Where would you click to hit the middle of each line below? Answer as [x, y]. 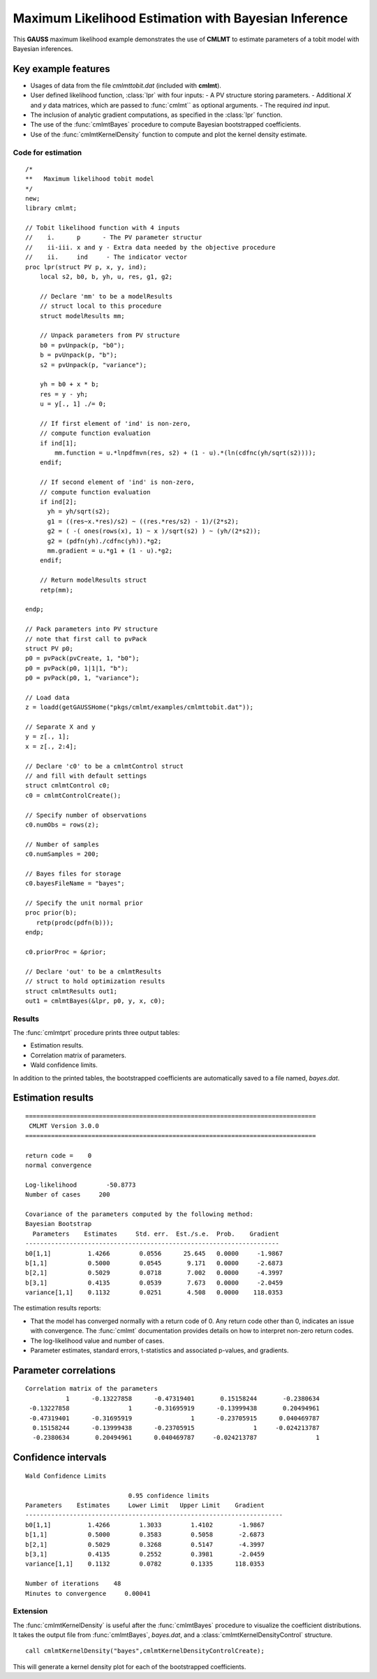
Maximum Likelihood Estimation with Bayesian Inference [180, 18]
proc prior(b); [51, 913]
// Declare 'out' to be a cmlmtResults [94, 971]
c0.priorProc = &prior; [66, 952]
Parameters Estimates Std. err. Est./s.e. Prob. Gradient [156, 1234]
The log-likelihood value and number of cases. [97, 1341]
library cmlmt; [51, 208]
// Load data [47, 697]
